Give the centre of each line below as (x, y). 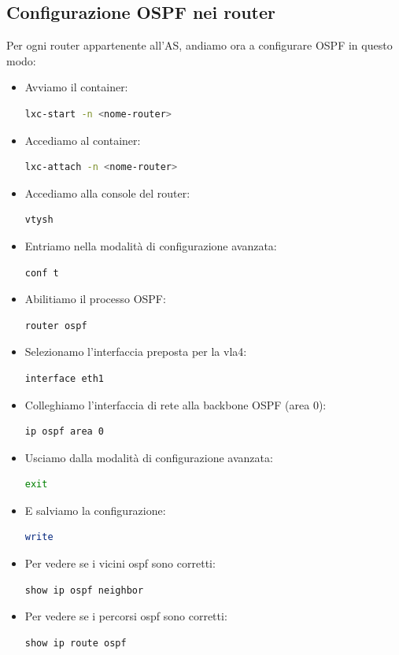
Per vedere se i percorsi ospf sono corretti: (126, 616)
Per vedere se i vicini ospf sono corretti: (120, 563)
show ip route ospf (76, 643)
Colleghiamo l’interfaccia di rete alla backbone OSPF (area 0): (175, 404)
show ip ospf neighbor (84, 590)
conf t (42, 273)
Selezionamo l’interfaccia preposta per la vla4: (136, 352)
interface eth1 (65, 378)
